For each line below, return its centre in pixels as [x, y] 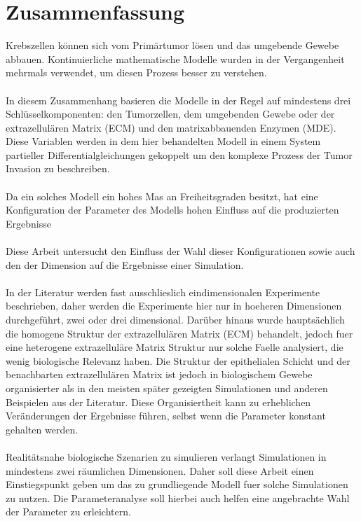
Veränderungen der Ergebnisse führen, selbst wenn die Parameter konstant [166, 416]
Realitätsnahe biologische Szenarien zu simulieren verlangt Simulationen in [166, 456]
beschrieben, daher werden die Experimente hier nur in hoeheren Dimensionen [174, 306]
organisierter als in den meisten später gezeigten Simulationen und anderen [167, 388]
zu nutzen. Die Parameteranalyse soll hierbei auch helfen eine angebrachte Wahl [178, 498]
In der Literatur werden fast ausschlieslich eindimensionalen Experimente [163, 292]
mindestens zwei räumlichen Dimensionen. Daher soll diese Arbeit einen [160, 470]
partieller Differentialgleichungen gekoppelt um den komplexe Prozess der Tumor [179, 154]
